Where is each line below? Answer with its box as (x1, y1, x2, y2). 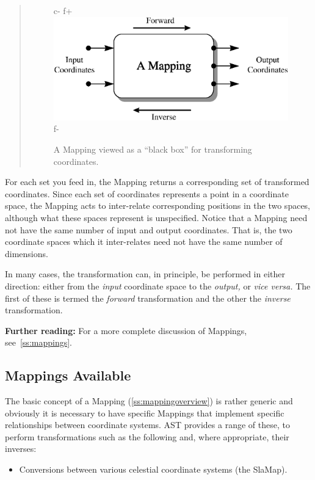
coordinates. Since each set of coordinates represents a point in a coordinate (5, 187, 289, 200)
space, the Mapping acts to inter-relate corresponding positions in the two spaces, (5, 199, 311, 212)
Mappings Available (5, 366, 131, 385)
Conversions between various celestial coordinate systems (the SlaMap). (19, 463, 288, 476)
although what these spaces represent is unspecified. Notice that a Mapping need (5, 211, 308, 224)
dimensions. (5, 247, 48, 260)
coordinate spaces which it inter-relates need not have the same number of (5, 235, 283, 248)
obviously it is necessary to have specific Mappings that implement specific (5, 406, 284, 419)
